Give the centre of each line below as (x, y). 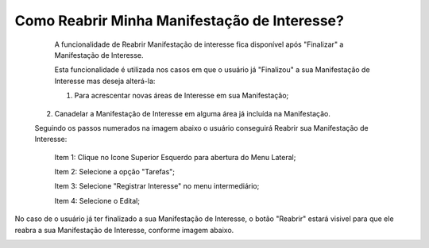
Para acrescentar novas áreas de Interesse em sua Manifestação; (182, 96)
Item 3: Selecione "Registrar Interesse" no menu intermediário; (157, 186)
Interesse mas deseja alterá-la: (105, 81)
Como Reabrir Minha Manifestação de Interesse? (180, 21)
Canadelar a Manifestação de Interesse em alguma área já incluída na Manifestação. (193, 113)
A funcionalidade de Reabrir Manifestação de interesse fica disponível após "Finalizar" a (199, 44)
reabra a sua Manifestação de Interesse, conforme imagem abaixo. (124, 230)
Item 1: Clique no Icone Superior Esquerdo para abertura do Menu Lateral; (175, 157)
